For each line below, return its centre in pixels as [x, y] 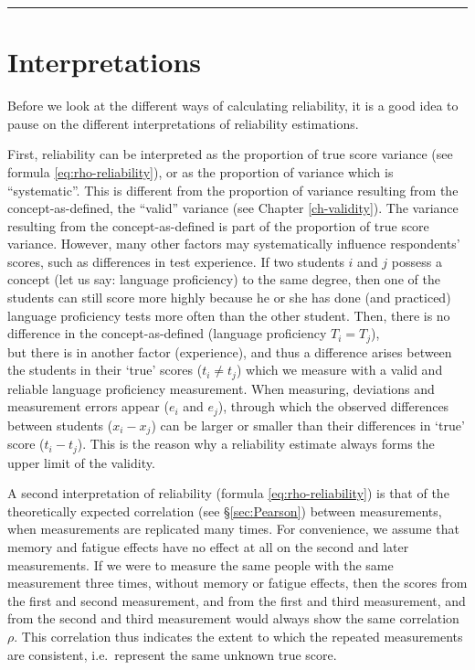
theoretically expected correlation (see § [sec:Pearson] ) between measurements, [225, 510]
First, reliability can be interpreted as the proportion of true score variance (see [230, 154]
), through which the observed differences [333, 406]
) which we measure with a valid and [339, 370]
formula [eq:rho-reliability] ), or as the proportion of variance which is [201, 171]
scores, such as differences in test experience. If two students [176, 261]
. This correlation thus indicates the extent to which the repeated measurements [238, 637]
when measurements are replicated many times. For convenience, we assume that [233, 529]
